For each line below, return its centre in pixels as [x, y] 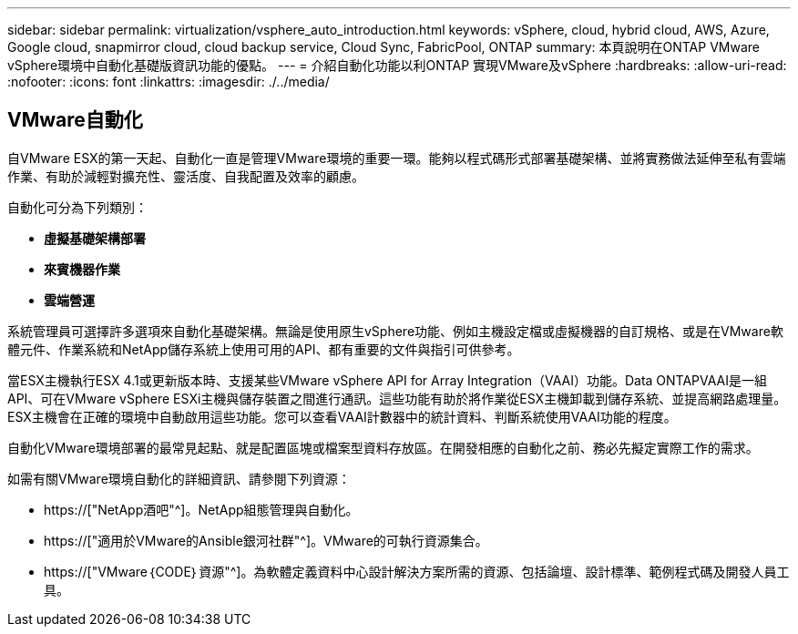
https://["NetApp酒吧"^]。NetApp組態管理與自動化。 [201, 509]
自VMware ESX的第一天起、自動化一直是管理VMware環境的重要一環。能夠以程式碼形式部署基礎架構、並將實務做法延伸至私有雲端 [397, 158]
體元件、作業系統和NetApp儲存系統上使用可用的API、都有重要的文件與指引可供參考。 [264, 349]
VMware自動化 [75, 120]
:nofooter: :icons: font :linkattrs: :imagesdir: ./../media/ [169, 82]
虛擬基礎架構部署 [95, 238]
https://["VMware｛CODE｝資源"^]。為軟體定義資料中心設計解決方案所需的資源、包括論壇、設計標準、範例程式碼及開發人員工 [417, 571]
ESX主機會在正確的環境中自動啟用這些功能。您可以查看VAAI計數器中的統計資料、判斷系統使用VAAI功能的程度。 [342, 416]
